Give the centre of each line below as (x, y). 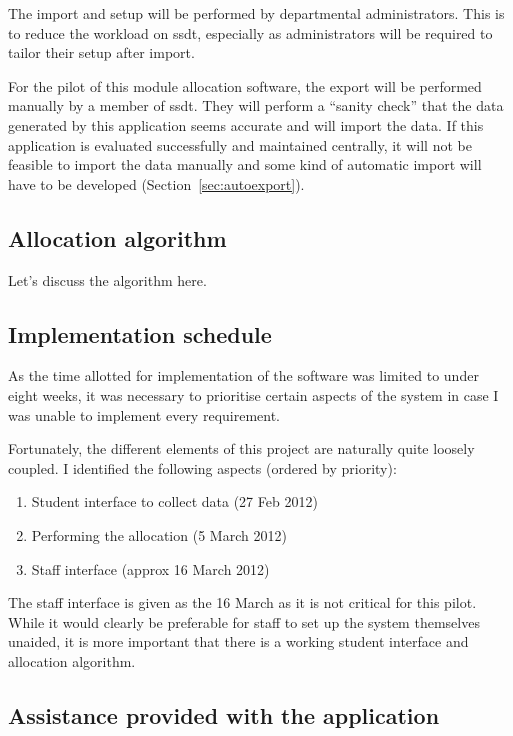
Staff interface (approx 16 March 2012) (150, 568)
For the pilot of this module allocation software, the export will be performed (245, 85)
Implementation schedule (140, 333)
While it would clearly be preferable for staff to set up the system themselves (244, 621)
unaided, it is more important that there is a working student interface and (238, 641)
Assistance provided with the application (224, 714)
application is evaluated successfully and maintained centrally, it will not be (240, 144)
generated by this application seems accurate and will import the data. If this (246, 124)
